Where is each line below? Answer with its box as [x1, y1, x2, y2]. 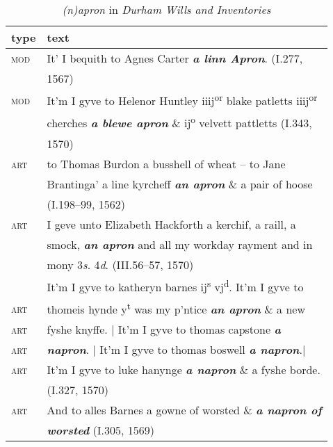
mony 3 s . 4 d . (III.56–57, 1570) [47, 256, 194, 273]
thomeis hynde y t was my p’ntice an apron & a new [47, 298, 305, 318]
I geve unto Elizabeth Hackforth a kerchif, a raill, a [47, 216, 296, 232]
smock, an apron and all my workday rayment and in [47, 236, 313, 252]
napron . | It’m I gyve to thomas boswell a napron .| [47, 341, 306, 358]
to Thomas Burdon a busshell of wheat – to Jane [47, 155, 286, 172]
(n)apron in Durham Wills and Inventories [62, 1, 271, 17]
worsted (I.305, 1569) [47, 422, 155, 439]
